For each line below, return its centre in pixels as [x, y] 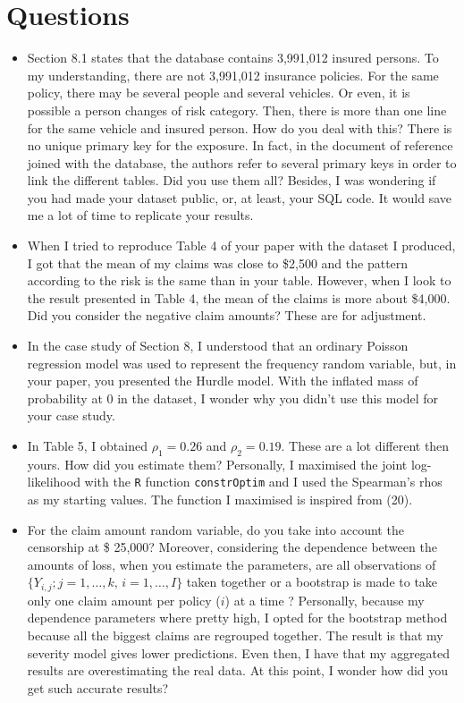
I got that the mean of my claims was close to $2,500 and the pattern [218, 263]
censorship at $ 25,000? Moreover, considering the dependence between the [232, 547]
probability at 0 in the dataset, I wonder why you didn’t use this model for [233, 398]
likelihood [54, 482]
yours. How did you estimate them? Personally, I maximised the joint [217, 464]
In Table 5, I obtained [87, 445]
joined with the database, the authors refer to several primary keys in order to [242, 162]
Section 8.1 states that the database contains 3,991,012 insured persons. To [233, 58]
